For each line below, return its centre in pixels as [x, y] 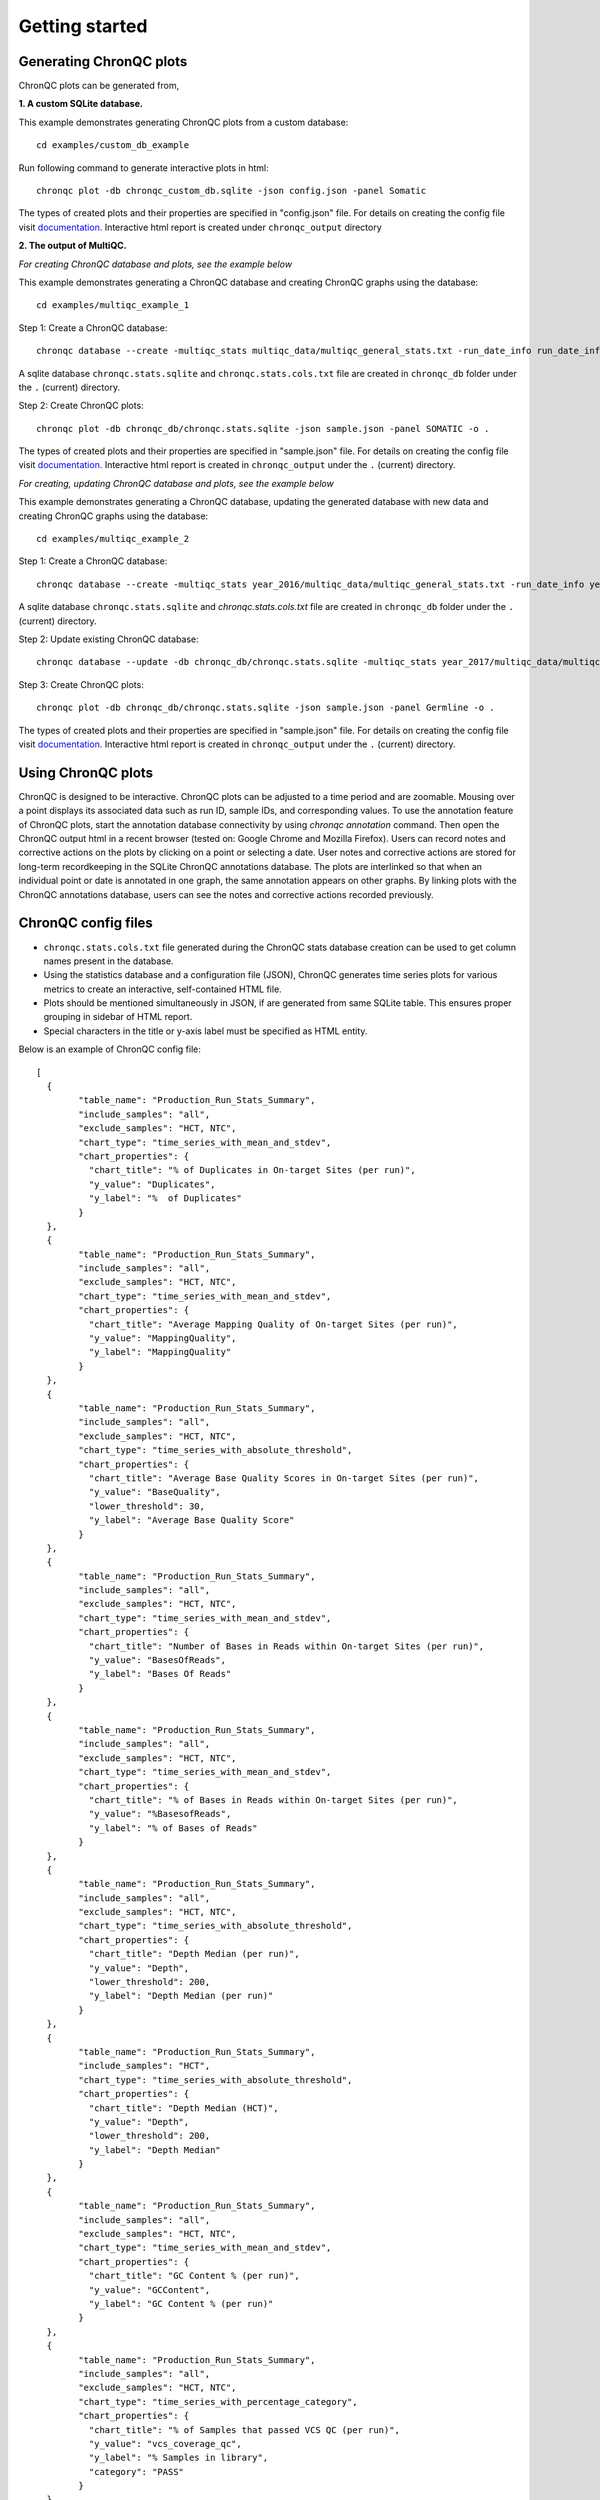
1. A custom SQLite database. [81, 104]
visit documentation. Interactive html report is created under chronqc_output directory [200, 227]
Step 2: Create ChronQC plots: [81, 406]
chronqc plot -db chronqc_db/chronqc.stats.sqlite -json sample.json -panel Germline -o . [265, 708]
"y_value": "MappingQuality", [162, 1338]
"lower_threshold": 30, [146, 1506]
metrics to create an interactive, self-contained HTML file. [162, 989]
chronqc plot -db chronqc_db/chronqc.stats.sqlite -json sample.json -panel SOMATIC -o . [263, 428]
